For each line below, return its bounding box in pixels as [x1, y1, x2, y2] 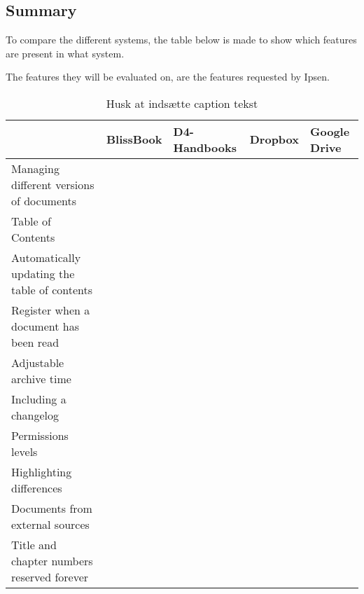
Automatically [11, 249, 81, 265]
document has [11, 317, 79, 334]
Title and [11, 536, 57, 553]
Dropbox [249, 131, 300, 148]
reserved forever [11, 568, 89, 585]
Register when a [11, 301, 90, 318]
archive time [11, 370, 71, 387]
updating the [11, 265, 75, 282]
